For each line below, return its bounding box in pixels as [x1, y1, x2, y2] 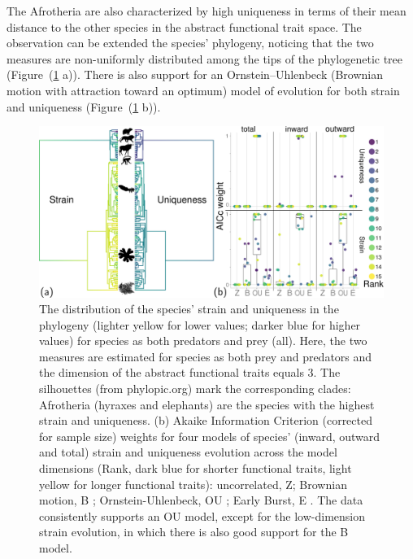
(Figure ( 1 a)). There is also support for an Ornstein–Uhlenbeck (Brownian [7, 66, 383, 83]
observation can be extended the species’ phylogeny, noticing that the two [7, 34, 374, 51]
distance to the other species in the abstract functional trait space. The [7, 18, 362, 35]
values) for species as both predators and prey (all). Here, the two [39, 332, 367, 349]
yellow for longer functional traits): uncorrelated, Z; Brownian [39, 475, 347, 492]
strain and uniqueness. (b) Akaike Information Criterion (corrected [39, 412, 373, 429]
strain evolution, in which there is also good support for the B [39, 523, 349, 540]
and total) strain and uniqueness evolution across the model [39, 443, 337, 461]
